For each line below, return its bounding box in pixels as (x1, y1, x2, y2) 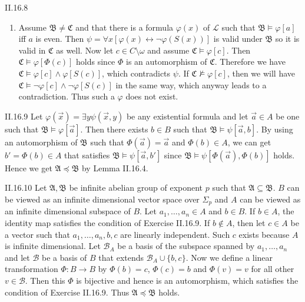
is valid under (213, 32, 263, 45)
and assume (147, 44, 190, 56)
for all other (251, 263, 294, 275)
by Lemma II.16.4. (81, 161, 148, 174)
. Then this (25, 274, 65, 286)
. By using (256, 122, 293, 135)
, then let (232, 216, 266, 228)
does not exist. (125, 90, 178, 102)
